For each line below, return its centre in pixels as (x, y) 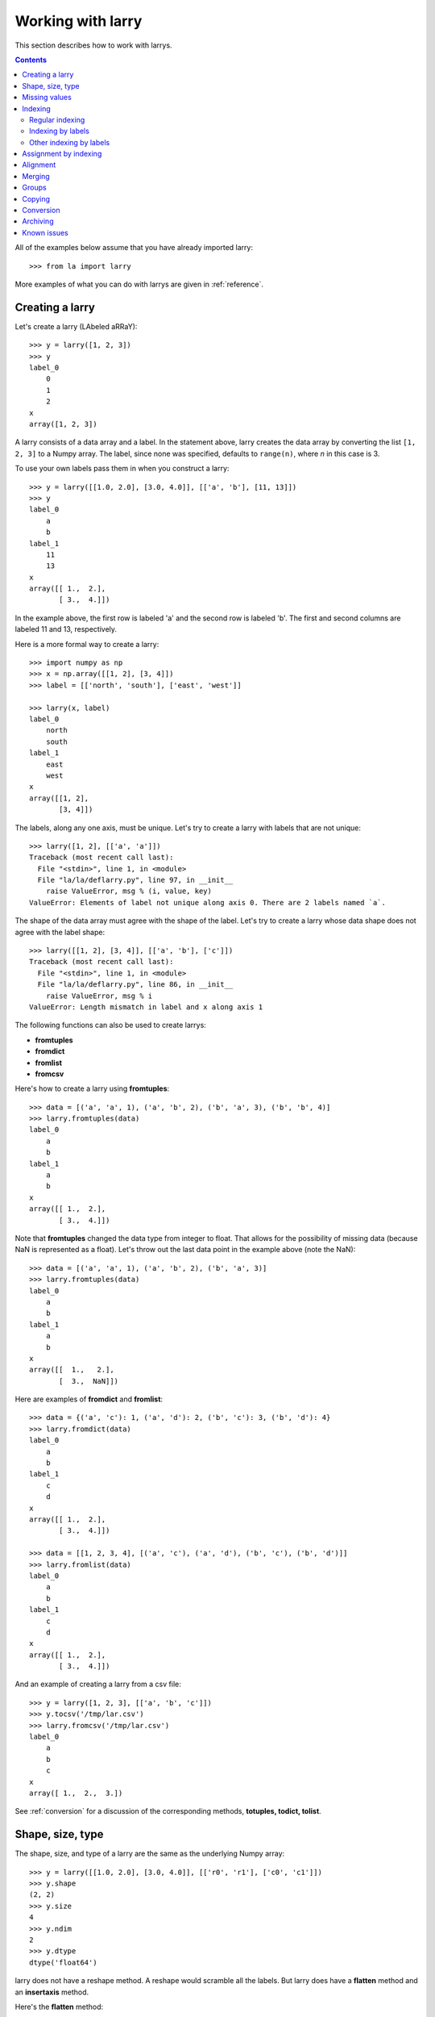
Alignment (39, 165)
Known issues (45, 232)
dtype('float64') (63, 1962)
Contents (31, 60)
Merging (36, 176)
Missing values (47, 98)
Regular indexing (57, 119)
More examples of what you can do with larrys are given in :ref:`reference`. (139, 284)
